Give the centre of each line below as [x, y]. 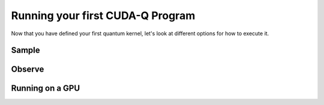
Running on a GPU [46, 89]
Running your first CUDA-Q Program [103, 16]
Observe [28, 70]
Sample [25, 50]
